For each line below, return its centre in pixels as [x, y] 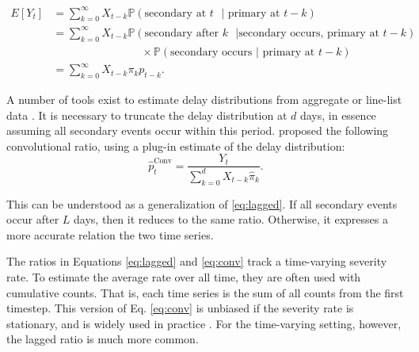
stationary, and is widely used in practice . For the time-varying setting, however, [204, 323]
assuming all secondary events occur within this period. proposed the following [198, 130]
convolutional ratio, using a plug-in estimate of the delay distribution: [176, 145]
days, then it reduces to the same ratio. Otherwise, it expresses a [231, 219]
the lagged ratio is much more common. [103, 339]
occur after [33, 219]
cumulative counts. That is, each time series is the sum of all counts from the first [205, 292]
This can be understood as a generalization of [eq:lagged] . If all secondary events [202, 203]
